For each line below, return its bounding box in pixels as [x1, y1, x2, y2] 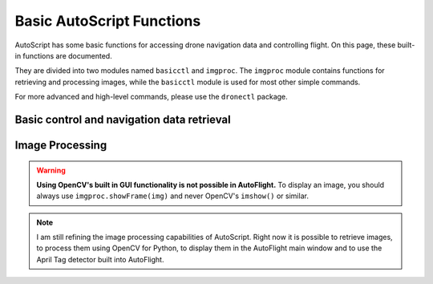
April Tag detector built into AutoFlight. [36, 254, 164, 264]
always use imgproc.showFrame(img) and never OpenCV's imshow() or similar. [36, 191, 309, 201]
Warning [36, 165, 66, 175]
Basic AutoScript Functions [14, 12, 201, 30]
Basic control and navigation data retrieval [14, 112, 232, 126]
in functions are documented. [14, 51, 112, 60]
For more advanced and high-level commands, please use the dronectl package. [14, 92, 288, 102]
